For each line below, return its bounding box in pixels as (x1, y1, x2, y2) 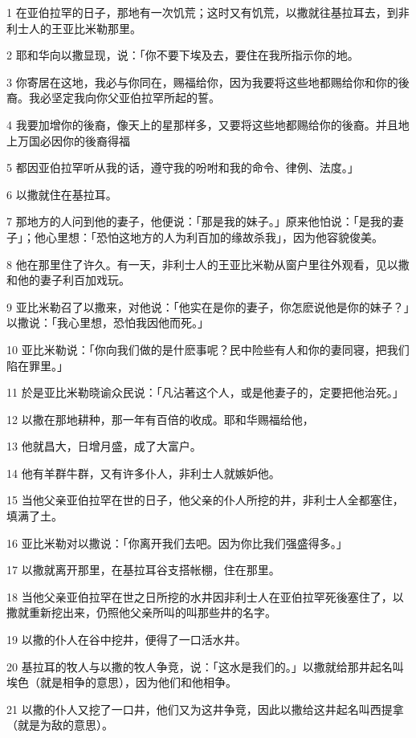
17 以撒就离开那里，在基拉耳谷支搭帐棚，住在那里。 (6, 561, 280, 578)
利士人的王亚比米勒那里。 (6, 19, 141, 36)
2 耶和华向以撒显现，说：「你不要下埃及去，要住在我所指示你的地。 (6, 47, 359, 63)
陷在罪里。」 (6, 357, 68, 373)
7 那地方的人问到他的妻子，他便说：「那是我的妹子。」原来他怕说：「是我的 (6, 213, 393, 230)
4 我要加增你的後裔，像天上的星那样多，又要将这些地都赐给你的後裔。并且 (6, 116, 398, 133)
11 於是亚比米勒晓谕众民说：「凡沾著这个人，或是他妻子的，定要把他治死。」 (6, 384, 404, 401)
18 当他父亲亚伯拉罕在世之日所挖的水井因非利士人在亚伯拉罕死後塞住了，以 (6, 588, 404, 605)
